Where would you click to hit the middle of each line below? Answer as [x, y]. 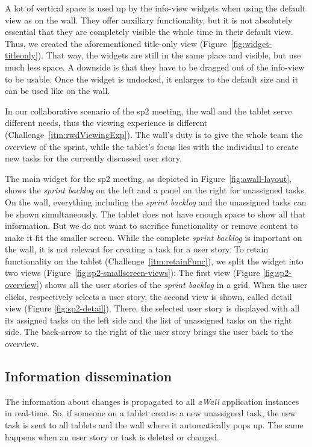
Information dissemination [89, 376]
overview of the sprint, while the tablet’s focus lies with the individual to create [152, 146]
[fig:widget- [251, 43]
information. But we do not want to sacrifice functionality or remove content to [151, 226]
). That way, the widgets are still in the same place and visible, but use [169, 55]
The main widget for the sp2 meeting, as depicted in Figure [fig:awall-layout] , [148, 178]
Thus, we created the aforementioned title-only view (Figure [116, 43]
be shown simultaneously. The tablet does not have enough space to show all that [155, 214]
